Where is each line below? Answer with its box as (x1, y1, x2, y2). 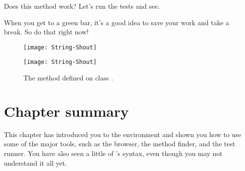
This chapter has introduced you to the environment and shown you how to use (4, 129, 242, 139)
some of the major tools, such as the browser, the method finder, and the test (4, 139, 235, 149)
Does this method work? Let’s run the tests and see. (4, 1, 160, 11)
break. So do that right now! (4, 27, 89, 37)
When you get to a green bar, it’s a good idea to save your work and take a (4, 17, 229, 27)
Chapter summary (4, 101, 129, 121)
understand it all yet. (4, 157, 67, 168)
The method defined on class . (23, 73, 113, 83)
